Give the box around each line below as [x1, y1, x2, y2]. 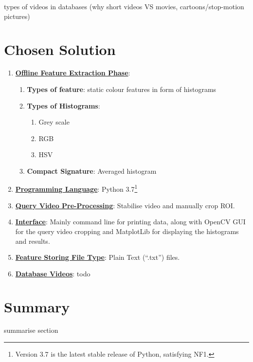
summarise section [4, 325, 58, 335]
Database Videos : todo [15, 268, 90, 278]
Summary [4, 297, 70, 317]
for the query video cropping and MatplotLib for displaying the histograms [15, 226, 239, 236]
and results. [15, 235, 50, 246]
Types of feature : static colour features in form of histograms [27, 84, 217, 94]
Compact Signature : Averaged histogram [27, 165, 157, 176]
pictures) [4, 11, 30, 21]
